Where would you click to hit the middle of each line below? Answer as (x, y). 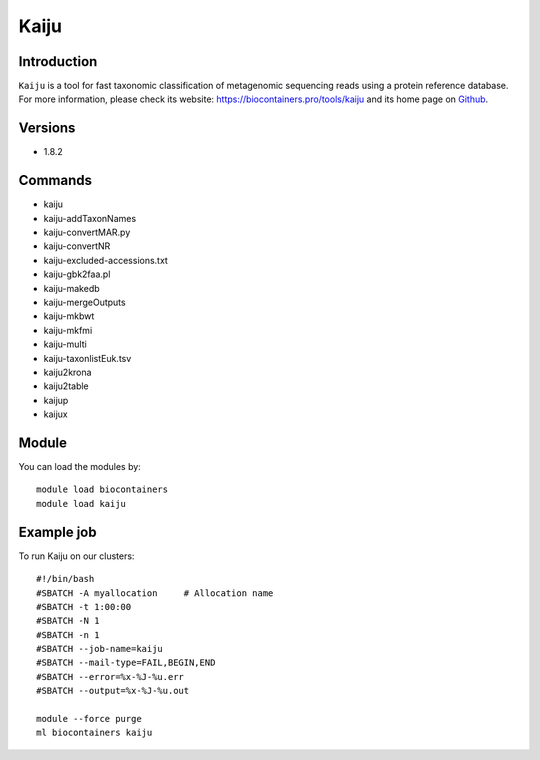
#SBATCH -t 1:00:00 (84, 606)
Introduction (58, 61)
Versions (47, 128)
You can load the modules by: (80, 467)
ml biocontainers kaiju (94, 733)
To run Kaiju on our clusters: (76, 556)
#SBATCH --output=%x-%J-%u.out (113, 691)
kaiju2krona (67, 372)
